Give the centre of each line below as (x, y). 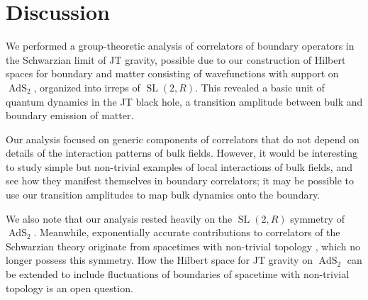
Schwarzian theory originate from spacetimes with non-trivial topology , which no (183, 246)
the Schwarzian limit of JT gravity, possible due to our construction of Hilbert (176, 59)
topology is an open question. (69, 288)
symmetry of (317, 218)
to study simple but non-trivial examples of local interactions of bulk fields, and (179, 166)
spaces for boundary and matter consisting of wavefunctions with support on (172, 73)
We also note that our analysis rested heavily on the (119, 218)
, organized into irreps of (87, 87)
